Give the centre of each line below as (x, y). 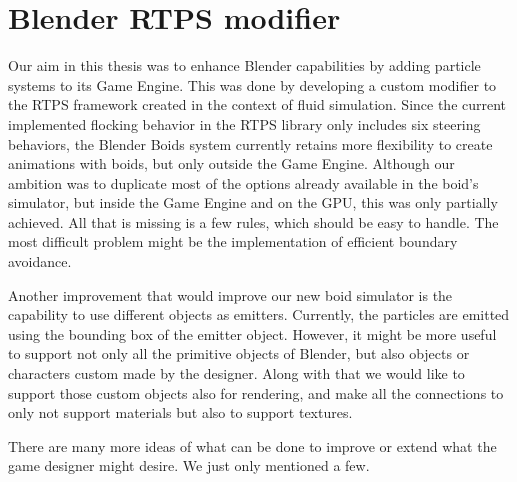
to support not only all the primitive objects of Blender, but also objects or (239, 353)
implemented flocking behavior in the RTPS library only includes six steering (244, 123)
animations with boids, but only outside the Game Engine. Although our (231, 163)
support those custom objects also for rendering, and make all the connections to (256, 392)
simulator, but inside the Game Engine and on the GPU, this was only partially (253, 202)
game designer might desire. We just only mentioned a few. (189, 465)
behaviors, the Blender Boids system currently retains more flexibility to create (250, 143)
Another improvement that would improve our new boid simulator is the (230, 294)
